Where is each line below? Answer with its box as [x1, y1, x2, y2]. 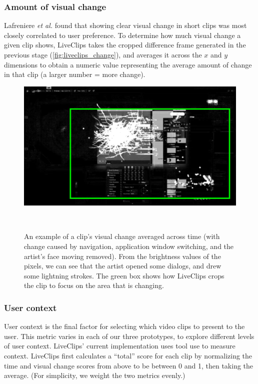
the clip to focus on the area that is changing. [24, 280, 164, 290]
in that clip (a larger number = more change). [4, 69, 145, 79]
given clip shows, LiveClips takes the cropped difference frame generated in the [4, 39, 246, 50]
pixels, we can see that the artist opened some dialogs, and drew [24, 260, 221, 271]
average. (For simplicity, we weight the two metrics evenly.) [4, 370, 185, 380]
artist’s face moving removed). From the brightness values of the [24, 250, 221, 261]
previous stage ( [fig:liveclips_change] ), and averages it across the [4, 49, 202, 59]
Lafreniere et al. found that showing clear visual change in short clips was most [4, 20, 247, 30]
